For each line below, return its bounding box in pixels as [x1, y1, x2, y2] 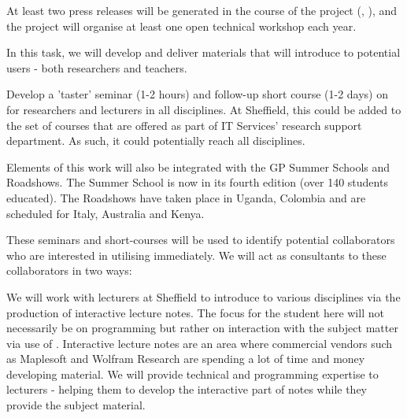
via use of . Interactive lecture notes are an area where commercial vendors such [6, 335, 393, 351]
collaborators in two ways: [6, 262, 132, 279]
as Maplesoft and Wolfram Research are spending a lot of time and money [6, 350, 365, 367]
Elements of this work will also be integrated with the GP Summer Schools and [6, 158, 390, 175]
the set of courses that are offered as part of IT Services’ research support [6, 117, 362, 133]
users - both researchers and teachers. [6, 59, 187, 76]
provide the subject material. [6, 397, 146, 413]
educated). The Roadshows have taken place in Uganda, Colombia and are [6, 189, 366, 205]
